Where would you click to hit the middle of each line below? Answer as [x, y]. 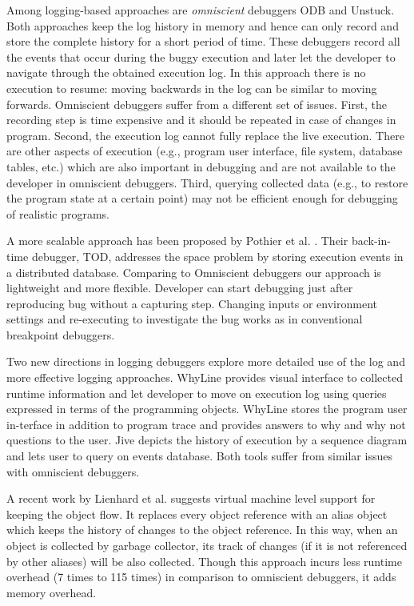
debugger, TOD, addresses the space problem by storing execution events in [217, 256]
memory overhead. [52, 592]
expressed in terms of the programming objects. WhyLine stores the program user [207, 409]
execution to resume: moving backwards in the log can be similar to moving [192, 88]
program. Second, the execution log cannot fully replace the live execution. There [205, 135]
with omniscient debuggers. [73, 471]
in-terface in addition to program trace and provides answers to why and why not [206, 424]
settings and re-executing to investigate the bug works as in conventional [185, 319]
